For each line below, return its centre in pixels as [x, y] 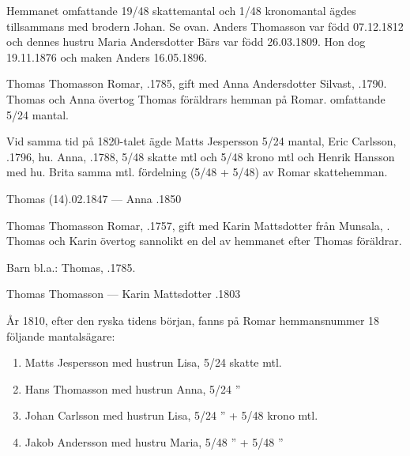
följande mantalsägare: [61, 335]
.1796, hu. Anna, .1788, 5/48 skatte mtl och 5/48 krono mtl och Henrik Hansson [201, 156]
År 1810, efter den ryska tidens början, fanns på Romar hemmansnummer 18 [193, 320]
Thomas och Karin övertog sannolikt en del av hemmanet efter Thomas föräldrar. [204, 241]
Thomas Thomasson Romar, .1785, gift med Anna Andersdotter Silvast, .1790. [197, 83]
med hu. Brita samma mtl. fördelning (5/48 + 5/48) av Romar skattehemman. [197, 172]
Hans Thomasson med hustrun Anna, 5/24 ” [133, 388]
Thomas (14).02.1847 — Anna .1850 [94, 198]
